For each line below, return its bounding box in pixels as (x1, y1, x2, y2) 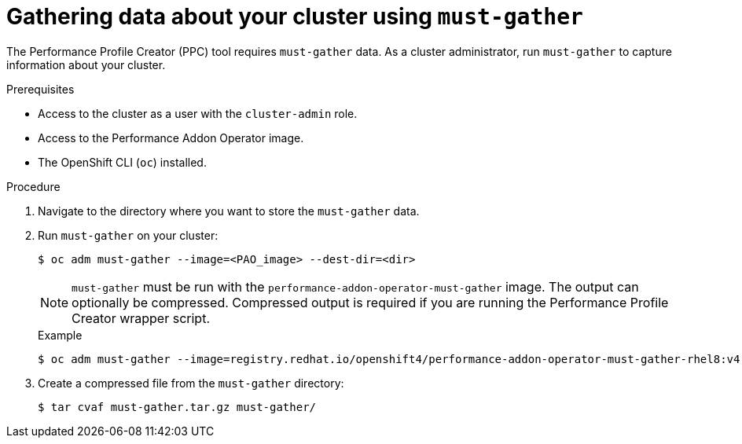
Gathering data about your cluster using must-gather (6, 3, 583, 30)
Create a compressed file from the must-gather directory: (38, 376, 344, 390)
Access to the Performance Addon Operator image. (38, 130, 304, 145)
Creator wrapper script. (72, 310, 210, 326)
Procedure (6, 179, 61, 193)
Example (38, 328, 83, 342)
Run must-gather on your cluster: (38, 228, 219, 242)
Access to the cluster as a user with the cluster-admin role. (38, 106, 358, 120)
